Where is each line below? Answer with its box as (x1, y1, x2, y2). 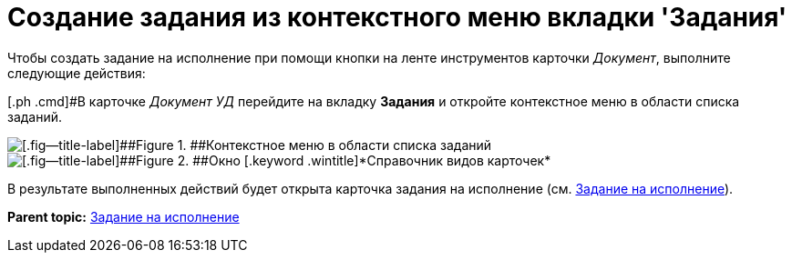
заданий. (7, 108, 63, 125)
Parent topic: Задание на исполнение (7, 208, 240, 225)
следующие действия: (7, 65, 146, 81)
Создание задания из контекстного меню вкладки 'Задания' (7, 2, 787, 33)
